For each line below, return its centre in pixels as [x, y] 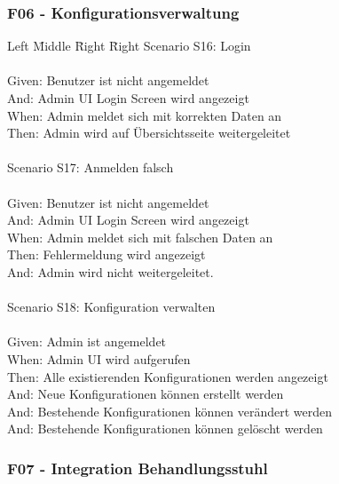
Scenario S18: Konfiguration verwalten [111, 307]
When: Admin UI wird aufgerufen [99, 358]
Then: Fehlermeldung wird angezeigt [106, 254]
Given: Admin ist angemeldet [87, 341]
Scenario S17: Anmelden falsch [91, 167]
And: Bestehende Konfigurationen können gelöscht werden [165, 428]
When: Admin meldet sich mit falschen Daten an [140, 237]
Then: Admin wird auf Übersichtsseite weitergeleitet [149, 133]
